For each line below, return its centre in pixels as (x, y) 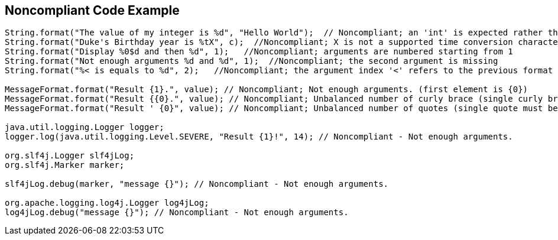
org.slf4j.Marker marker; (65, 165)
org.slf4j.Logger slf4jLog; (70, 156)
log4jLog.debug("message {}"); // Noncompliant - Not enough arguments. (177, 213)
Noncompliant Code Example (92, 10)
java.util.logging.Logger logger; (85, 127)
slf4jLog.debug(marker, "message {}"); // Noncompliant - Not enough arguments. (197, 184)
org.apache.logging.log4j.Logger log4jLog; (107, 203)
